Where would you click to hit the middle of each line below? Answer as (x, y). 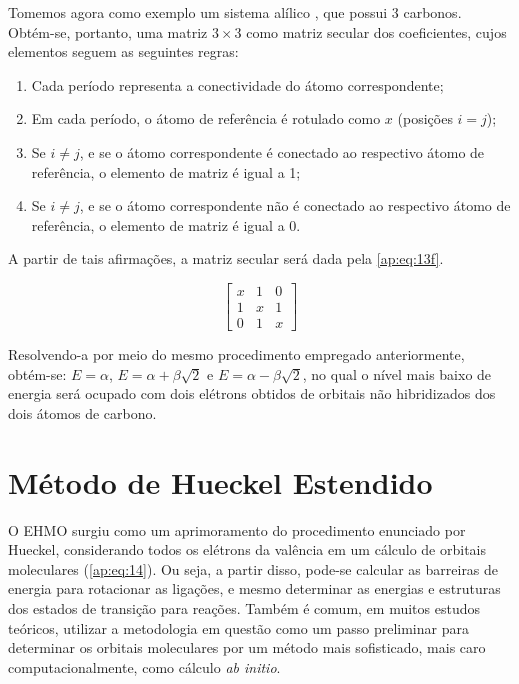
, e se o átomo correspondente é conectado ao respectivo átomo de (282, 151)
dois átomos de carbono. (82, 412)
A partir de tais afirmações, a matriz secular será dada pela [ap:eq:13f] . (226, 258)
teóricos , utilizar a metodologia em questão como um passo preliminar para (238, 627)
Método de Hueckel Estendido (220, 481)
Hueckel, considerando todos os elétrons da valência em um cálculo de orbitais (247, 549)
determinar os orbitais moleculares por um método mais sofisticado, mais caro (247, 647)
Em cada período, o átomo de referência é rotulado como (206, 118)
